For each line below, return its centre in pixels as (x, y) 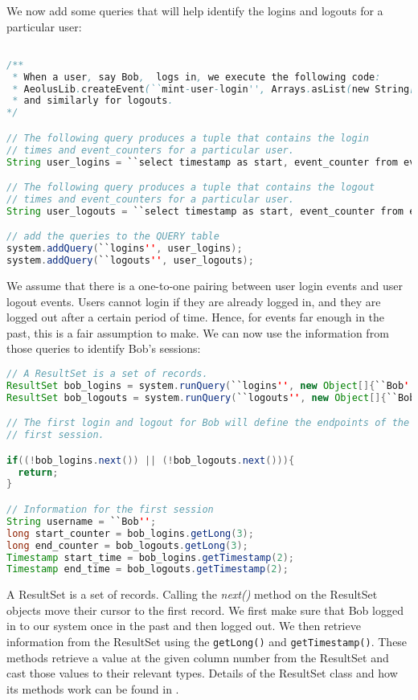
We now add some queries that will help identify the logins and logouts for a (195, 10)
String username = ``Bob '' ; (82, 521)
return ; (38, 472)
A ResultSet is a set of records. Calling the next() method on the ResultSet (192, 594)
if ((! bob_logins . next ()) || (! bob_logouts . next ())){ (151, 460)
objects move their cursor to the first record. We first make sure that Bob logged (205, 610)
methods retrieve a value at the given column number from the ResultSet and (198, 657)
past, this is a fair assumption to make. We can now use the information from (198, 332)
